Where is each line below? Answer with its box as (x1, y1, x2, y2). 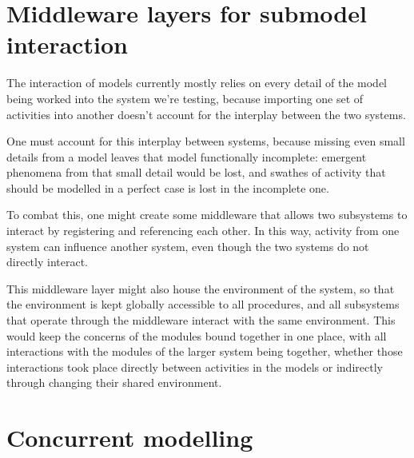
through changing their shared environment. (6, 374, 222, 391)
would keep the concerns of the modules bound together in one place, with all (6, 327, 387, 344)
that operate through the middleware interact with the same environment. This (6, 312, 396, 329)
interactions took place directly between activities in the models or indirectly (6, 358, 383, 375)
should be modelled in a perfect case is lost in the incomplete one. (6, 179, 329, 196)
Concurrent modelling (6, 421, 253, 454)
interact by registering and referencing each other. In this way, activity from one (6, 222, 400, 239)
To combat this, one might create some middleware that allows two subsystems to (6, 206, 408, 223)
